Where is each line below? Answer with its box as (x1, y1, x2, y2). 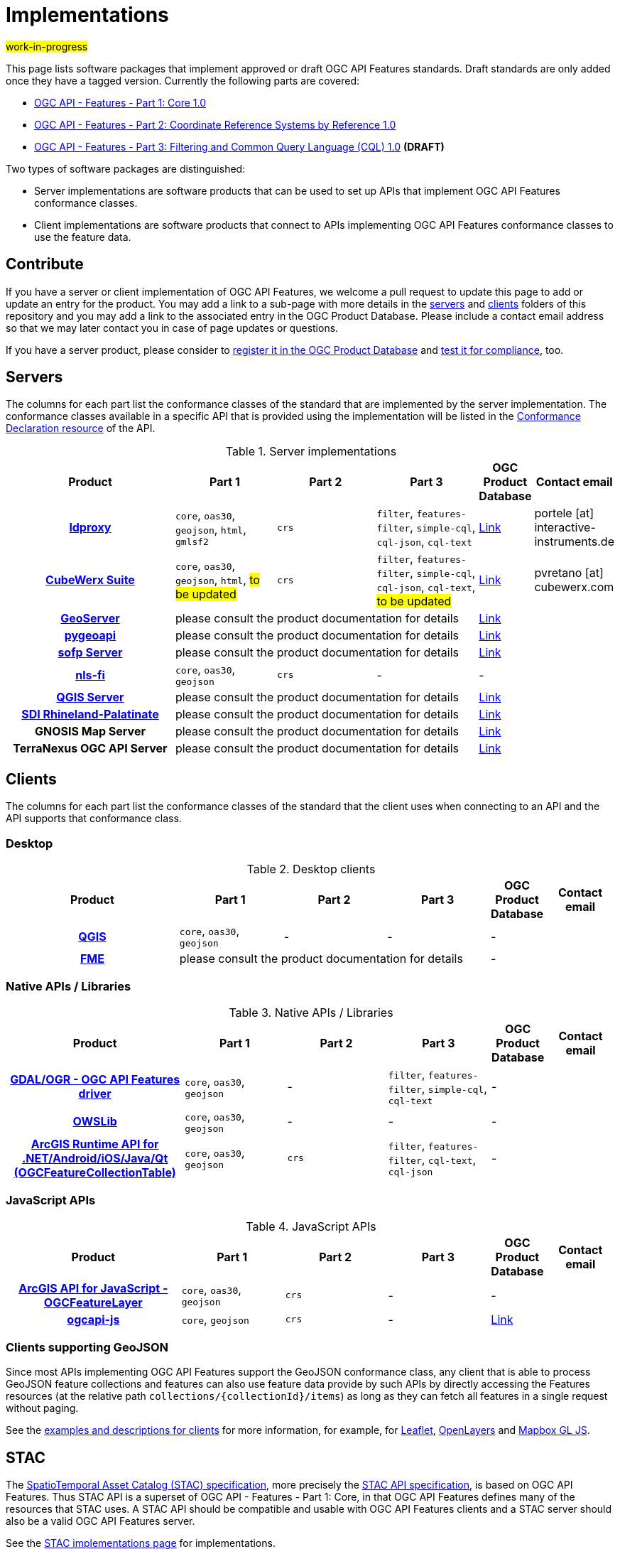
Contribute (6, 255, 84, 274)
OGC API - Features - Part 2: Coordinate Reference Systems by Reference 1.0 (34, 118, 396, 131)
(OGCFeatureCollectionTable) (13, 1165, 176, 1180)
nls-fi (75, 667, 105, 682)
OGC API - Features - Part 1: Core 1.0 (34, 96, 207, 109)
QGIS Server (56, 690, 124, 705)
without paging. (6, 1402, 79, 1415)
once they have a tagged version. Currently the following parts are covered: (6, 74, 360, 87)
